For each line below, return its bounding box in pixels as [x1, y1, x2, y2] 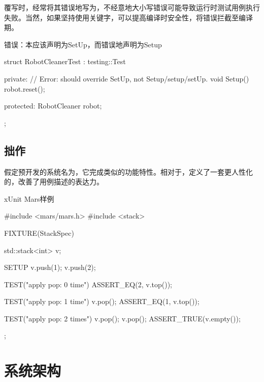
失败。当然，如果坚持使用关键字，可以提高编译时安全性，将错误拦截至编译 [4, 12, 253, 22]
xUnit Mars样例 [4, 193, 54, 204]
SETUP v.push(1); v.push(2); [4, 262, 96, 272]
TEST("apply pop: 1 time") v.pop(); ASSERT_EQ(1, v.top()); [4, 296, 200, 307]
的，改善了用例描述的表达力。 [4, 176, 104, 187]
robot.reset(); [4, 83, 45, 94]
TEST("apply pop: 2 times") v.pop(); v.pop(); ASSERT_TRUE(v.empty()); [4, 313, 241, 323]
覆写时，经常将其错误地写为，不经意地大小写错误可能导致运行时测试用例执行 [4, 2, 260, 12]
